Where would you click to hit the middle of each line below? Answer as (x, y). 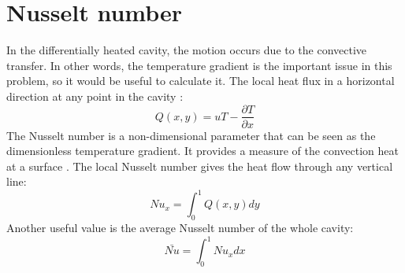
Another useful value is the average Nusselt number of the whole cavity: (180, 228)
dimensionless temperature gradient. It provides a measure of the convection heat (202, 151)
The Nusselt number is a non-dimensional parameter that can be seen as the (191, 135)
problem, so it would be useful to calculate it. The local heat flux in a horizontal (201, 81)
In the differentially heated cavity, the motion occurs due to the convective (187, 50)
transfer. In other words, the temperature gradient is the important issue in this (199, 65)
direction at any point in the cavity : (95, 96)
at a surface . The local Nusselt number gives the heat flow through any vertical (200, 166)
